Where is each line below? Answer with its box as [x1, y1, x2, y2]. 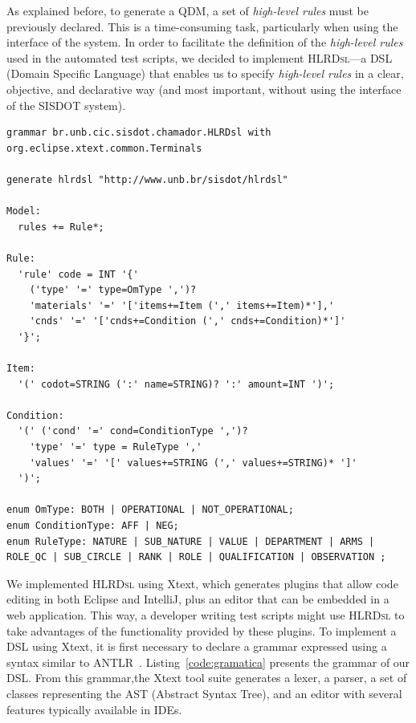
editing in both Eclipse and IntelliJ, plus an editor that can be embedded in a [6, 591, 389, 607]
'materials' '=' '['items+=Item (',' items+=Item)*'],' [29, 299, 335, 311]
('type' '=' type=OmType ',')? [29, 284, 197, 296]
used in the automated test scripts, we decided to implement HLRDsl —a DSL [6, 49, 393, 66]
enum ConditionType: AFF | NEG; [6, 520, 179, 531]
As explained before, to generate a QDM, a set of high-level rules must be [6, 2, 369, 18]
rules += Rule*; [18, 221, 104, 233]
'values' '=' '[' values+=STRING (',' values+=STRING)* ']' [29, 457, 357, 469]
